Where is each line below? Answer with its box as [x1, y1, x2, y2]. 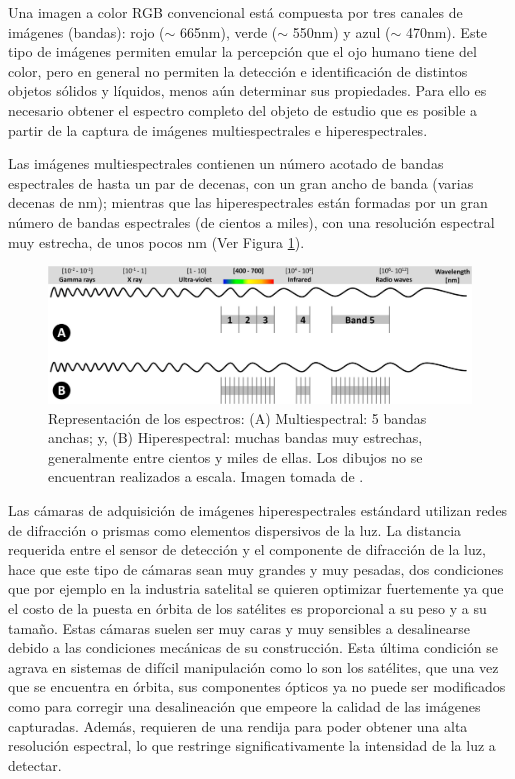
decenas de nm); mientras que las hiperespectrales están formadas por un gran [8, 192, 488, 213]
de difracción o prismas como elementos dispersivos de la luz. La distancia [8, 519, 462, 540]
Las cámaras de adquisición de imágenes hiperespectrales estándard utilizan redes [8, 499, 508, 520]
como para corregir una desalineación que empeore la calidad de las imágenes [8, 695, 481, 716]
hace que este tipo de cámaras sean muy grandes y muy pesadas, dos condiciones [8, 558, 504, 579]
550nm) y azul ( [292, 21, 391, 42]
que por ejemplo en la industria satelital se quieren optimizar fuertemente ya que [8, 578, 504, 599]
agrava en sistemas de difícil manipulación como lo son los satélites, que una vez [8, 656, 499, 677]
